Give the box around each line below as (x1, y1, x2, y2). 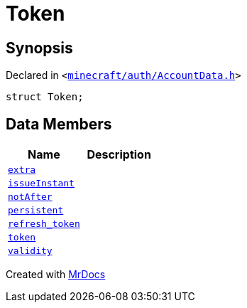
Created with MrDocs (6, 268, 106, 281)
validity (8, 245, 53, 257)
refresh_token (8, 218, 80, 230)
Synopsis (6, 38, 73, 57)
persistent (8, 205, 64, 216)
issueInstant (8, 178, 75, 189)
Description (87, 147, 151, 162)
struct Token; (6, 91, 84, 103)
